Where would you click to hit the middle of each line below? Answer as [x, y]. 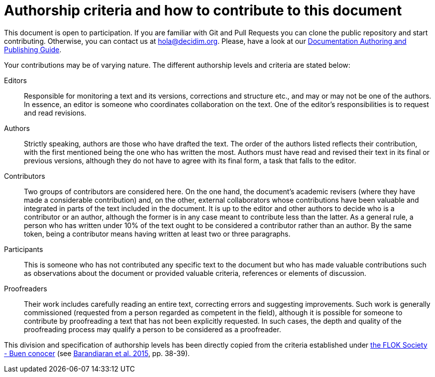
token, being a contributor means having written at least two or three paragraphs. [157, 234]
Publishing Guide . [33, 49]
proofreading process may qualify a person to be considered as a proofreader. [153, 329]
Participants [24, 249]
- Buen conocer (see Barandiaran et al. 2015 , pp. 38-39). [97, 353]
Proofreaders [26, 288]
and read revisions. [55, 113]
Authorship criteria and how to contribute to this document [203, 10]
